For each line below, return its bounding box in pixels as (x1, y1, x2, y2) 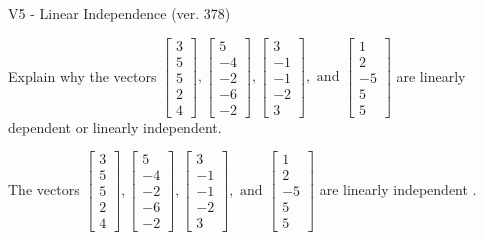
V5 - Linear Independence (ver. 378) (8, 3, 231, 23)
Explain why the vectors (8, 65, 157, 86)
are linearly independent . (319, 178, 477, 199)
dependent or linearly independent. (8, 116, 222, 137)
